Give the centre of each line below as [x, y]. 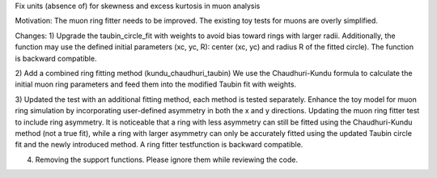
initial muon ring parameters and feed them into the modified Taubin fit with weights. [156, 84]
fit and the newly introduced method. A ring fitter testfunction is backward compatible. [159, 145]
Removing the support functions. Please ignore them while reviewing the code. [167, 159]
